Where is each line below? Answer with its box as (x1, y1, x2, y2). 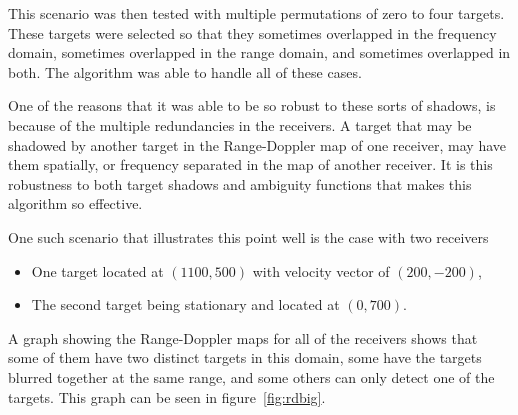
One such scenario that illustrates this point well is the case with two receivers (8, 226, 489, 247)
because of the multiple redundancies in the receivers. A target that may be (8, 114, 472, 135)
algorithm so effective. (8, 193, 143, 214)
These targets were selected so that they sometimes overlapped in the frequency (8, 22, 497, 43)
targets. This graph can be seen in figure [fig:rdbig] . (8, 386, 326, 407)
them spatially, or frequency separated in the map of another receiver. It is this (8, 154, 493, 175)
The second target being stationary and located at (31, 294, 340, 315)
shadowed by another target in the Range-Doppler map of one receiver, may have (8, 134, 507, 155)
